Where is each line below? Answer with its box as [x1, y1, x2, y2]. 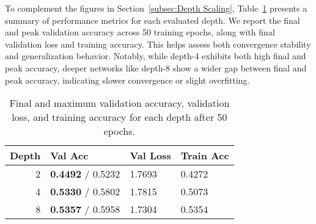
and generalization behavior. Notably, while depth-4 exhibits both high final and [5, 49, 306, 62]
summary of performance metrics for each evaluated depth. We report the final [5, 13, 300, 26]
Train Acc [180, 148, 229, 163]
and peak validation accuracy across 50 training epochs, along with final [5, 26, 275, 38]
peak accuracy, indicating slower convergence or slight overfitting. [5, 73, 250, 86]
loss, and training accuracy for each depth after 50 [12, 110, 227, 125]
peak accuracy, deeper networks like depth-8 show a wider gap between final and [5, 61, 307, 74]
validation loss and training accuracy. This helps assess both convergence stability [5, 37, 311, 50]
